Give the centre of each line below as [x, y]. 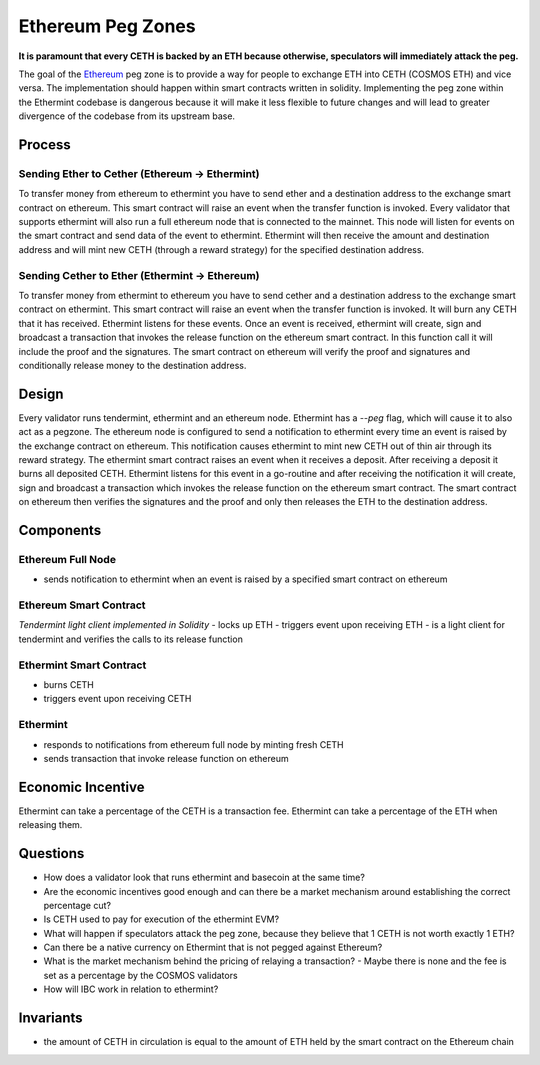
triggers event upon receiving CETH [117, 699]
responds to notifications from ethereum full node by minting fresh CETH [193, 744]
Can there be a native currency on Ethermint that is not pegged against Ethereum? [213, 947]
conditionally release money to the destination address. [132, 365]
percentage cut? [77, 905]
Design [41, 393]
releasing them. [50, 825]
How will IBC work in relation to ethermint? [131, 989]
